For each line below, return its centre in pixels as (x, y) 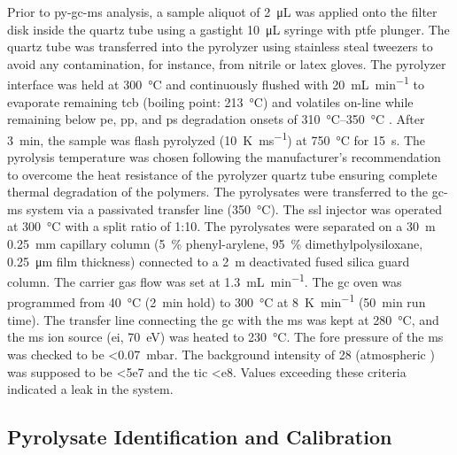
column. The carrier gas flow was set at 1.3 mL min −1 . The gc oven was (205, 280)
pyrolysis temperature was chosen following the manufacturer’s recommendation (224, 157)
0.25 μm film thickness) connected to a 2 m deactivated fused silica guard (209, 261)
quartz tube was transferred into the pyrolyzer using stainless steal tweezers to (220, 46)
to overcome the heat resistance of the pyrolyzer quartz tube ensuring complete (222, 174)
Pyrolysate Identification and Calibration (200, 437)
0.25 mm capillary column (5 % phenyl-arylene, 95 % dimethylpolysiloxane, (215, 244)
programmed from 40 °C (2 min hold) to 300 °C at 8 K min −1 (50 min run (217, 301)
